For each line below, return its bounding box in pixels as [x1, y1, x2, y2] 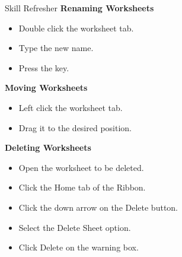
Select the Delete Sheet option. [18, 221, 131, 233]
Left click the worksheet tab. [18, 101, 123, 113]
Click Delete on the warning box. [18, 241, 139, 253]
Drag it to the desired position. [18, 121, 132, 134]
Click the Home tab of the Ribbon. [18, 181, 146, 193]
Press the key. [18, 61, 69, 74]
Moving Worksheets [5, 81, 88, 94]
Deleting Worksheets [5, 141, 91, 154]
